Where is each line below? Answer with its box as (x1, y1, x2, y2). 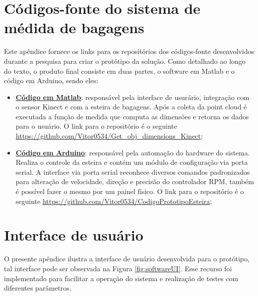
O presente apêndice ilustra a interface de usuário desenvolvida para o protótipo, (4, 253, 250, 264)
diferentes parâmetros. (4, 283, 71, 293)
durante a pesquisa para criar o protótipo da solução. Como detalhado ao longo (4, 55, 246, 66)
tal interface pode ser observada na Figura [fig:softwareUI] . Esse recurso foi (4, 263, 232, 273)
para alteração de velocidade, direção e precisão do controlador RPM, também (15, 176, 254, 187)
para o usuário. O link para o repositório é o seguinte (15, 121, 177, 131)
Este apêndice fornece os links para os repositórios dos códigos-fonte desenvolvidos (4, 46, 254, 56)
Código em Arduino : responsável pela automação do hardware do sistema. (15, 147, 250, 157)
